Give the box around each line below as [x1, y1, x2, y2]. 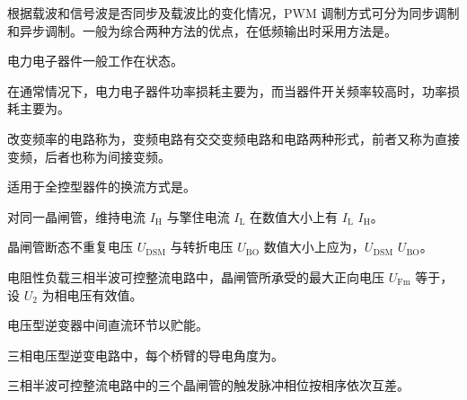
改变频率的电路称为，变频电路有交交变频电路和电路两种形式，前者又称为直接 [7, 129, 460, 147]
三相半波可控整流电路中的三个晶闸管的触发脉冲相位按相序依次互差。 [7, 376, 410, 395]
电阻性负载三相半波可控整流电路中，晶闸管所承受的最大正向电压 [7, 267, 384, 286]
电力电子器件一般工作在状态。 [7, 51, 183, 70]
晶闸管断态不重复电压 [7, 237, 133, 256]
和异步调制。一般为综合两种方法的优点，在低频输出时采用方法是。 [7, 21, 397, 40]
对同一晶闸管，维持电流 [7, 207, 145, 226]
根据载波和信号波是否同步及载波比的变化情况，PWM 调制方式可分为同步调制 [7, 4, 460, 22]
